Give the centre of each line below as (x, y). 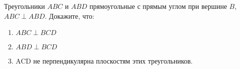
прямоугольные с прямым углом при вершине (158, 6)
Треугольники (24, 6)
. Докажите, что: (70, 16)
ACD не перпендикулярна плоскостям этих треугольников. (104, 61)
